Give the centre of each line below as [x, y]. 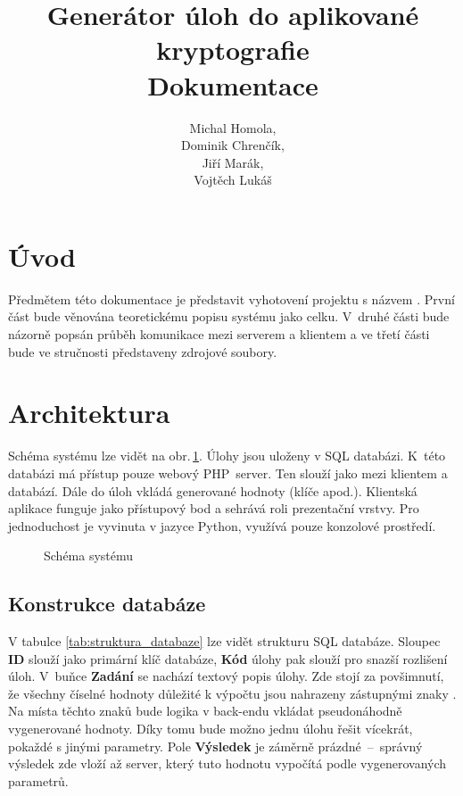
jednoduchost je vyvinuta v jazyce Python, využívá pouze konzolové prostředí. [222, 525]
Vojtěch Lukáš [233, 180]
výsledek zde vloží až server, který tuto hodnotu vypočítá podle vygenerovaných [227, 763]
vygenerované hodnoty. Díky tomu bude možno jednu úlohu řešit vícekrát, [211, 729]
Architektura [89, 413]
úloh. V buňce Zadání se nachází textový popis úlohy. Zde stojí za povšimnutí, [226, 676]
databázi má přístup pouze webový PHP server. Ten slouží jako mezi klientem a [228, 473]
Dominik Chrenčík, [233, 145]
